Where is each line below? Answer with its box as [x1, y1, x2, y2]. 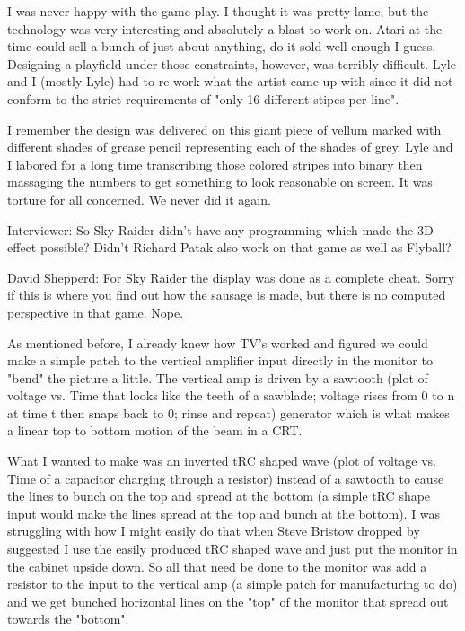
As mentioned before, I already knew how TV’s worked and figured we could [7, 333, 428, 352]
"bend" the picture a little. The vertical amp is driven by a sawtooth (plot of [7, 368, 428, 387]
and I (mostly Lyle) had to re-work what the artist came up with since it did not [7, 72, 453, 91]
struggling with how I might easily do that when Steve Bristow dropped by [7, 521, 420, 540]
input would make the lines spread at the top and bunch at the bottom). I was [7, 504, 441, 522]
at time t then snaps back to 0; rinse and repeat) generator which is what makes [7, 403, 450, 422]
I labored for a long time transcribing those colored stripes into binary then [7, 154, 423, 173]
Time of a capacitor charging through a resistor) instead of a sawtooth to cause [7, 469, 444, 487]
